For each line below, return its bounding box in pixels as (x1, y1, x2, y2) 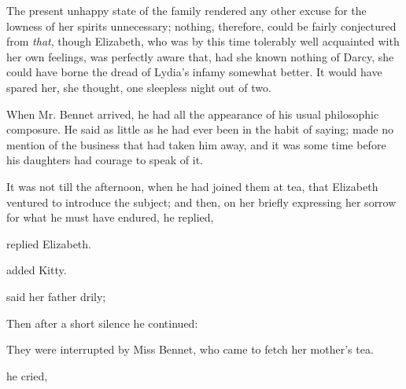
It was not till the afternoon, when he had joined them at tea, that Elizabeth (6, 178, 378, 194)
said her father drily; (6, 288, 106, 304)
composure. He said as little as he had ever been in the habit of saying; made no (6, 121, 393, 138)
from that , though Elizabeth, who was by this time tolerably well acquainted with (6, 33, 400, 50)
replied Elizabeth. (6, 235, 91, 251)
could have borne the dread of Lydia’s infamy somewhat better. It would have (6, 64, 382, 80)
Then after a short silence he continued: (6, 314, 198, 331)
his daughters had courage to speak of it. (6, 152, 203, 168)
